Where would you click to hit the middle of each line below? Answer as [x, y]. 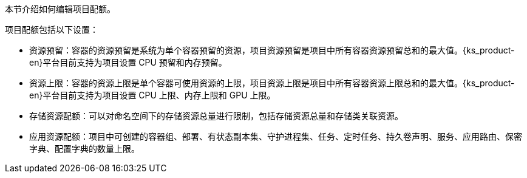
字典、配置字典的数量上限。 [84, 149]
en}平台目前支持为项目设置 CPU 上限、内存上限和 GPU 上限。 [152, 95]
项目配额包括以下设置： [52, 29]
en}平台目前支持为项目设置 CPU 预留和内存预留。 [128, 62]
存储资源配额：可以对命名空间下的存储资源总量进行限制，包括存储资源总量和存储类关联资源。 [216, 116]
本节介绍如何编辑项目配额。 [60, 9]
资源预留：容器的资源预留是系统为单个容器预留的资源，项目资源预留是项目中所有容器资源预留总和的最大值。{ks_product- [272, 50]
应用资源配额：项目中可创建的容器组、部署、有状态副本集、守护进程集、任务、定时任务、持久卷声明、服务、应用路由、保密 [276, 136]
